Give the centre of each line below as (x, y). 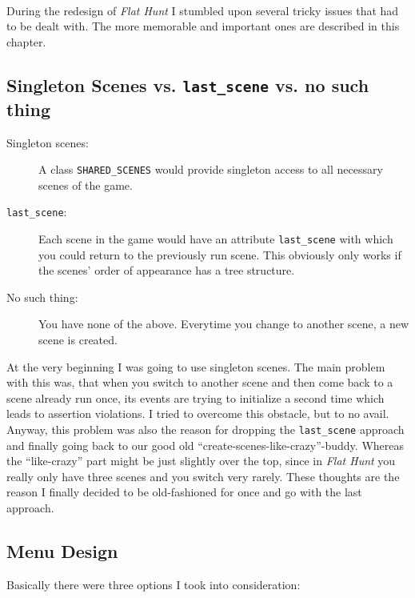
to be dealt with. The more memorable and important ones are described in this (203, 26)
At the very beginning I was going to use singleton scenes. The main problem (196, 366)
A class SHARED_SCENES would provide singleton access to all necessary (211, 169)
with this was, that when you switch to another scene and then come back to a (200, 382)
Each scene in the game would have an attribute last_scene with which (216, 239)
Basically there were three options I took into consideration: (154, 584)
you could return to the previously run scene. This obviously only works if (220, 254)
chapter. (26, 41)
